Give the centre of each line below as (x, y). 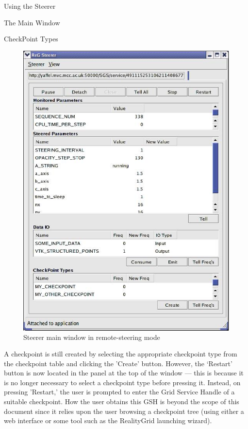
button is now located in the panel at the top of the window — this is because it (124, 373)
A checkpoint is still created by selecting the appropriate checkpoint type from (121, 354)
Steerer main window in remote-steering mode (92, 337)
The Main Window (32, 22)
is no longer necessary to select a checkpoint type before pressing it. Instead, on (122, 382)
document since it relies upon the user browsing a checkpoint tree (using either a (124, 411)
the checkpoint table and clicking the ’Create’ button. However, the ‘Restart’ (118, 363)
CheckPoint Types (31, 39)
